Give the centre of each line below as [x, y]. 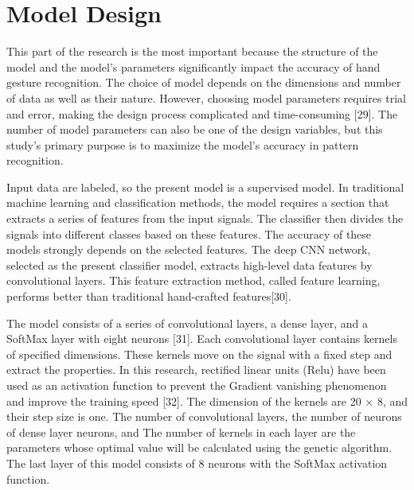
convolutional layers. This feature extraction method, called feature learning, [193, 280]
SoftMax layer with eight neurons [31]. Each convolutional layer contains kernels [202, 338]
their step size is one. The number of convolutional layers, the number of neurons [204, 416]
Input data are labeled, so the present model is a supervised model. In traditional [205, 187]
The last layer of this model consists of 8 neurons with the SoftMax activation [197, 463]
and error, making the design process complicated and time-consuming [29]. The [202, 113]
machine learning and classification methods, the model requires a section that [198, 202]
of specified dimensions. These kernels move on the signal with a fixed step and [199, 354]
